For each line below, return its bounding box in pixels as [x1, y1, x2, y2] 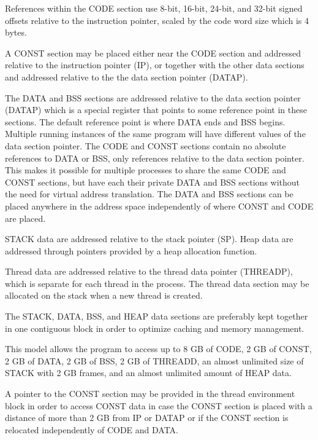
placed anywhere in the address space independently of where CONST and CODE [5, 199, 314, 212]
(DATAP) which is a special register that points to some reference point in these [5, 103, 307, 116]
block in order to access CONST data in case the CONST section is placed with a [5, 399, 312, 412]
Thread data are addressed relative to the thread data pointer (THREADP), [5, 265, 293, 278]
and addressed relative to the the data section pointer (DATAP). [5, 70, 248, 83]
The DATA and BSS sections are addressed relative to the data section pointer [5, 91, 301, 104]
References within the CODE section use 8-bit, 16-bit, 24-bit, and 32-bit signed [5, 2, 303, 14]
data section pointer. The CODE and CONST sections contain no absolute [5, 139, 286, 152]
